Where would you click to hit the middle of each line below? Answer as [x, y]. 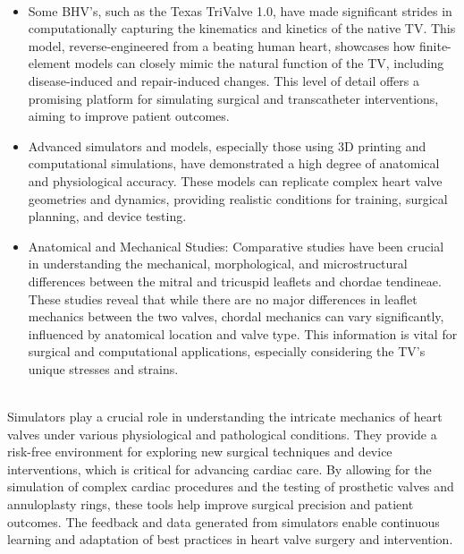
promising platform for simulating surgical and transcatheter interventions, [233, 98]
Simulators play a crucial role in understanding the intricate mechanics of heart [225, 417]
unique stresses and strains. [103, 368]
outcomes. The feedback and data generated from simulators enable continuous [224, 521]
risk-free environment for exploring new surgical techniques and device [200, 452]
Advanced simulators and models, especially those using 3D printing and [227, 145]
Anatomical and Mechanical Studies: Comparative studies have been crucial [236, 246]
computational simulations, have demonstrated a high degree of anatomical [234, 163]
